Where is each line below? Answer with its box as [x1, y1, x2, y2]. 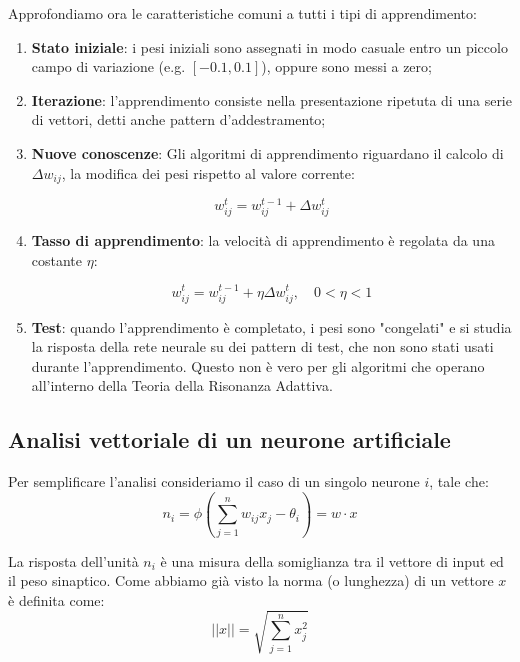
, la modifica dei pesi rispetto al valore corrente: [61, 162, 355, 183]
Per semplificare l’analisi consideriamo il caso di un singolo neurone [8, 471, 420, 492]
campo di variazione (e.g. [31, 56, 186, 77]
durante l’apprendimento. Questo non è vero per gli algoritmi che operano [31, 355, 485, 376]
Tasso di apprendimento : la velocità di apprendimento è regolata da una [31, 230, 495, 251]
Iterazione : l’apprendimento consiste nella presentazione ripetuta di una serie [31, 89, 512, 110]
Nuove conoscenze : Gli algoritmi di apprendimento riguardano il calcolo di [31, 142, 504, 163]
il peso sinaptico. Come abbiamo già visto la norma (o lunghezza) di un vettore [8, 570, 494, 591]
